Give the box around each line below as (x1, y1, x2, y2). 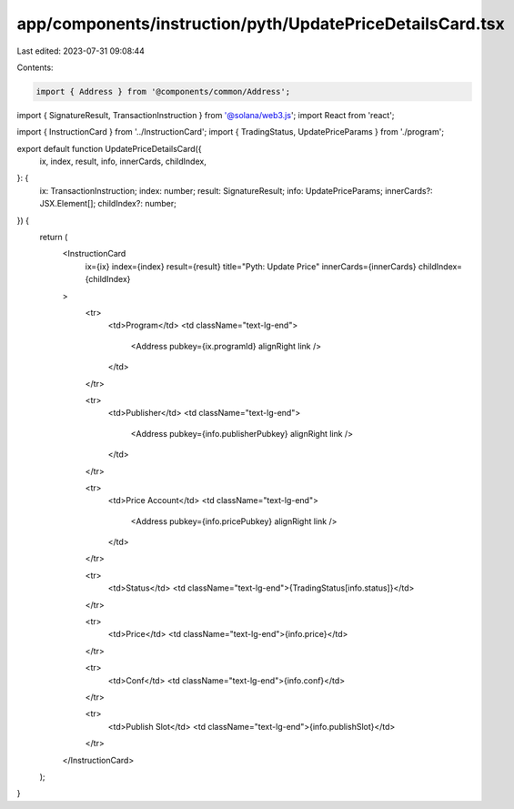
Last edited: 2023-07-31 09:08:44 (16, 46, 146, 56)
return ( (39, 232, 68, 243)
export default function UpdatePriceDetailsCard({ (16, 143, 202, 154)
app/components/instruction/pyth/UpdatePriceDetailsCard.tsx (16, 14, 505, 34)
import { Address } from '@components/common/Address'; (35, 86, 291, 96)
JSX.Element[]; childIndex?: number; (39, 198, 176, 209)
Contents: (16, 62, 54, 73)
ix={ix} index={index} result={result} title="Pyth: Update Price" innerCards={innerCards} (85, 260, 418, 272)
